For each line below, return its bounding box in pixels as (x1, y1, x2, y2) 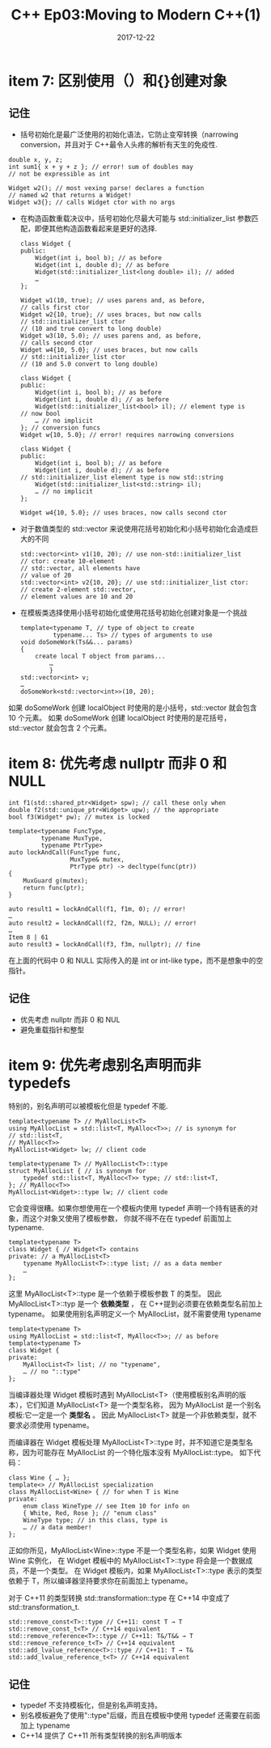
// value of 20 (19, 571, 72, 579)
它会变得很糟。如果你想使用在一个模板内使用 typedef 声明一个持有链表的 (8, 1204, 252, 1213)
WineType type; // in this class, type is (23, 1517, 168, 1525)
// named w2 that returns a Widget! (8, 191, 132, 199)
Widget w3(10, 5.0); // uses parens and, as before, (19, 332, 202, 340)
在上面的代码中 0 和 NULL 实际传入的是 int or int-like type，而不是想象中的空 (8, 955, 264, 965)
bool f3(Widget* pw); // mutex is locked (8, 813, 150, 821)
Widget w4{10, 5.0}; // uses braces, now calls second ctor (19, 508, 227, 517)
